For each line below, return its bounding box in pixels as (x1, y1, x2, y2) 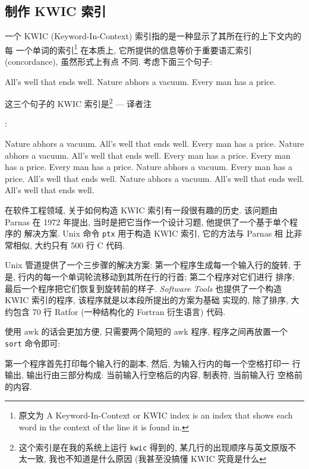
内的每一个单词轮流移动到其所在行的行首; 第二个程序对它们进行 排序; (26, 270, 295, 283)
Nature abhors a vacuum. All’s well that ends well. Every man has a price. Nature (5, 137, 304, 150)
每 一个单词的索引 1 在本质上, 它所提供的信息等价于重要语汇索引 (5, 42, 252, 56)
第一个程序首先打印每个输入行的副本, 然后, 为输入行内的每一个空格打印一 (5, 357, 290, 369)
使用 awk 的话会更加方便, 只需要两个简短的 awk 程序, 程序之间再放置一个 (5, 325, 288, 338)
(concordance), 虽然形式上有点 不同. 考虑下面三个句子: (5, 55, 213, 68)
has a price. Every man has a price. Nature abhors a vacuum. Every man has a (5, 160, 292, 173)
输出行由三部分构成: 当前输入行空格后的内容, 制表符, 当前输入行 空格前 (26, 369, 302, 381)
